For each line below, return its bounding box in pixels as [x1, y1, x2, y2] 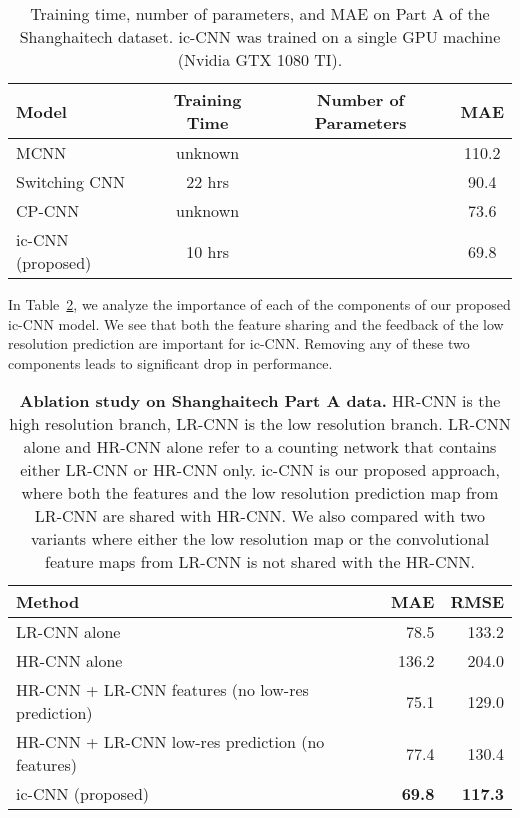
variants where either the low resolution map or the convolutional [30, 527, 490, 551]
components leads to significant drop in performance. [8, 352, 333, 373]
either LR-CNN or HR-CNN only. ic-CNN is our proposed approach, [20, 458, 500, 482]
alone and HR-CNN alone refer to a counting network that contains [23, 435, 497, 459]
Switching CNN [16, 170, 125, 193]
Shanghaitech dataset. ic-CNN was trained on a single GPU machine [19, 25, 501, 48]
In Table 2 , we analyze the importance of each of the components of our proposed [8, 294, 511, 314]
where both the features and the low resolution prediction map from [21, 481, 499, 505]
